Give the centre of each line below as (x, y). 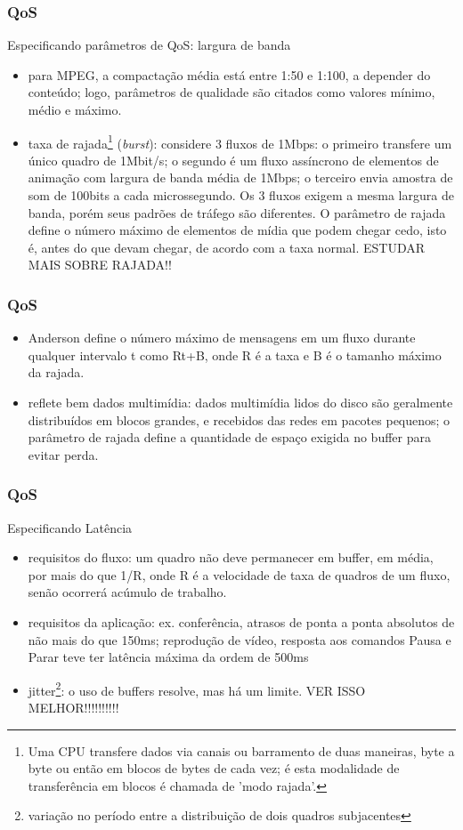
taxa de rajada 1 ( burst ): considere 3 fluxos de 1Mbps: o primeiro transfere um (240, 141)
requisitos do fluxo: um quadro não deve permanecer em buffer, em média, (231, 557)
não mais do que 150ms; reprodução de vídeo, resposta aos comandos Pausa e (240, 639)
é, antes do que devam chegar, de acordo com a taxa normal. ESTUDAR (227, 247)
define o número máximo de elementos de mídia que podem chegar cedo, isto (237, 230)
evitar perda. (63, 454)
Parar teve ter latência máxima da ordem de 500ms (168, 657)
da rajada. (56, 372)
